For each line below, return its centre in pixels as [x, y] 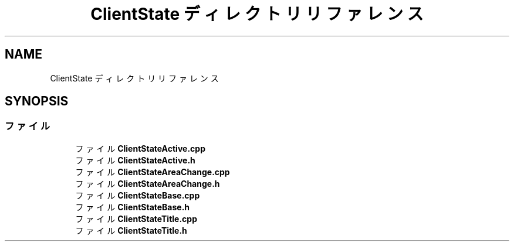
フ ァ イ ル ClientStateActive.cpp [140, 148]
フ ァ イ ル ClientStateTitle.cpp [136, 218]
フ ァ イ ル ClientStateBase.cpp [138, 195]
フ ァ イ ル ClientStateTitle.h [131, 230]
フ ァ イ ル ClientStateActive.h [135, 160]
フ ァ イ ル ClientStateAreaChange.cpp [153, 172]
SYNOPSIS [37, 101]
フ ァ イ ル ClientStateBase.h [133, 207]
